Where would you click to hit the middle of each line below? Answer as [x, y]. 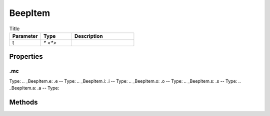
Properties [26, 57]
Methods [23, 102]
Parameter [25, 36]
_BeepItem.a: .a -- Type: [34, 88]
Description [88, 36]
